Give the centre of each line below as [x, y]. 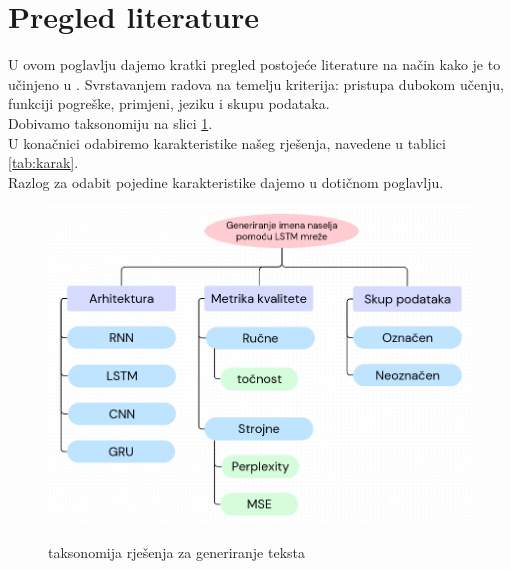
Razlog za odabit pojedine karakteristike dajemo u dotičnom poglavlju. [226, 181]
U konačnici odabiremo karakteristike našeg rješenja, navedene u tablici [227, 142]
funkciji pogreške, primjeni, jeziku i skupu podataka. [169, 103]
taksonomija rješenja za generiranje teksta [177, 551]
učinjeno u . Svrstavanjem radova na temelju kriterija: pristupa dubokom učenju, [256, 83]
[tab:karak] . [43, 162]
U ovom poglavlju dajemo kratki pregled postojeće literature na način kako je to [254, 64]
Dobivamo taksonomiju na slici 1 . [110, 122]
